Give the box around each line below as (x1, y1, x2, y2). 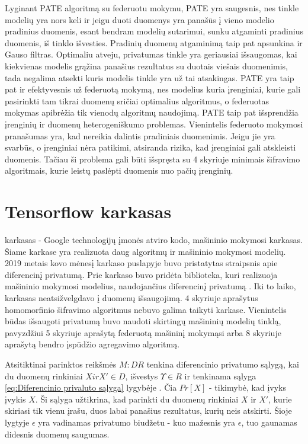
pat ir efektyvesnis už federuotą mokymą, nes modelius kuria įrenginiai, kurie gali (5, 83, 301, 95)
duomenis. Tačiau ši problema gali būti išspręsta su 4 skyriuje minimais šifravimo (5, 152, 300, 165)
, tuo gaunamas (241, 416, 297, 428)
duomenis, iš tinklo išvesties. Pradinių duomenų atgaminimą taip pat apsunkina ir (5, 36, 303, 49)
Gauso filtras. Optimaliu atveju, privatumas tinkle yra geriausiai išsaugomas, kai (5, 48, 297, 60)
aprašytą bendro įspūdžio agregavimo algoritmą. (5, 338, 180, 350)
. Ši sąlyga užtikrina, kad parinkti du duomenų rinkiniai (35, 392, 239, 405)
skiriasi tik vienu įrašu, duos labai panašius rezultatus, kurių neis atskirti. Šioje (5, 404, 292, 417)
